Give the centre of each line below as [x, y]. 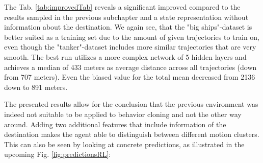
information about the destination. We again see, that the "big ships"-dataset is [128, 27]
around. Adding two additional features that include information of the [115, 124]
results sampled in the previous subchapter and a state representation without [126, 17]
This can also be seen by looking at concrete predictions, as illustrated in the [124, 144]
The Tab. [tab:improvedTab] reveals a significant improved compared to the [122, 7]
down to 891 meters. [36, 87]
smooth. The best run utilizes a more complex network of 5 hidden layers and [125, 56]
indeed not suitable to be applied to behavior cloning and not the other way [123, 114]
